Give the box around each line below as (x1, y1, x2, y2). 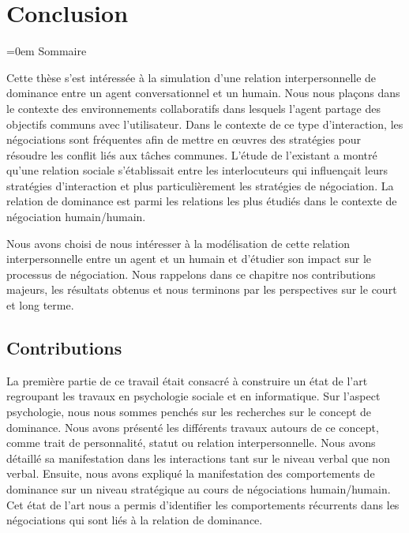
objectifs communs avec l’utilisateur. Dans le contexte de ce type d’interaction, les (6, 115, 403, 132)
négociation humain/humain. (6, 208, 146, 225)
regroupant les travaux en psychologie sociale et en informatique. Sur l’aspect (6, 388, 381, 404)
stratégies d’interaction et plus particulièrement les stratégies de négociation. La (6, 177, 394, 193)
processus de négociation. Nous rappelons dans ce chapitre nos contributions (6, 265, 376, 282)
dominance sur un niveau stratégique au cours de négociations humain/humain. (6, 480, 391, 497)
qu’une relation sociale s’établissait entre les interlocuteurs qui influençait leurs (6, 162, 388, 178)
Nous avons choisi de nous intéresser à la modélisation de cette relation (6, 235, 350, 251)
